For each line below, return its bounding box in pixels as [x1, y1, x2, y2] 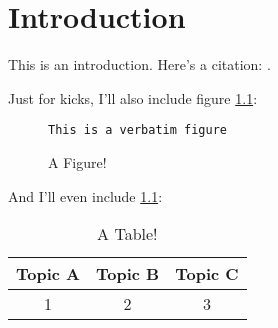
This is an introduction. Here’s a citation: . [8, 54, 271, 75]
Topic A [16, 262, 81, 286]
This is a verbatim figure [48, 123, 227, 138]
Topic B [96, 262, 160, 286]
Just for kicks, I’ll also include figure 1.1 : [8, 87, 258, 108]
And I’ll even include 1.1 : [8, 185, 163, 206]
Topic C [175, 262, 239, 286]
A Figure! [48, 151, 107, 172]
